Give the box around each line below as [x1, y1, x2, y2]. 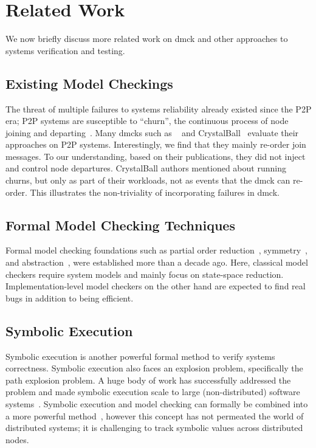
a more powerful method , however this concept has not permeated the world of [5, 409, 304, 422]
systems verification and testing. [5, 44, 125, 57]
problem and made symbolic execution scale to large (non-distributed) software [5, 385, 300, 398]
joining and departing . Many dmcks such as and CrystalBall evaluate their [5, 126, 299, 139]
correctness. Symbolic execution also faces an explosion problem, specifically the [5, 362, 303, 374]
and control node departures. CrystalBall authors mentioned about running [5, 162, 286, 174]
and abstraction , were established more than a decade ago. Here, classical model [5, 256, 308, 269]
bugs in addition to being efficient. [5, 291, 134, 304]
